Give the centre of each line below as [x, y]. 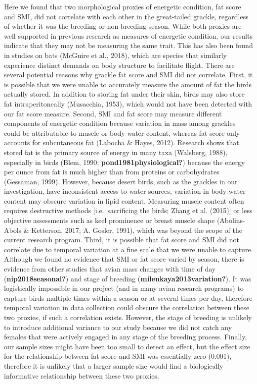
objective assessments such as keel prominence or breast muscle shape [109, 220]
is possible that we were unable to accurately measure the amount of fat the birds [128, 84]
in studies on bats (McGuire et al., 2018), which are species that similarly [115, 55]
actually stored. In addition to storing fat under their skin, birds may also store [124, 94]
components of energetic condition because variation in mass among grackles [120, 123]
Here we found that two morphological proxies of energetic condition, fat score [123, 6]
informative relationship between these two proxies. [82, 375]
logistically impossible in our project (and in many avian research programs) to [124, 288]
